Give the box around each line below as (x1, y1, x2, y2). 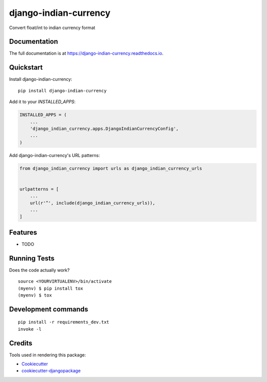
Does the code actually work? (9, 267, 70, 273)
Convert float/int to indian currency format (9, 25, 95, 31)
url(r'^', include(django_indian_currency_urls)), (30, 200, 155, 206)
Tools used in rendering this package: (9, 352, 86, 358)
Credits (9, 339, 33, 347)
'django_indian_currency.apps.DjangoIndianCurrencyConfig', (30, 126, 179, 131)
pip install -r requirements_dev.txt (18, 319, 110, 325)
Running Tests (9, 254, 54, 263)
